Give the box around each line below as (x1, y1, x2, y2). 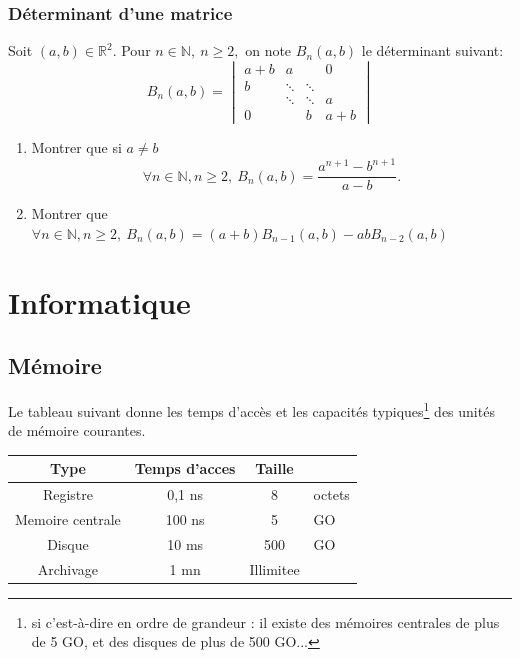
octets (313, 484, 350, 505)
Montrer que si (31, 137, 122, 158)
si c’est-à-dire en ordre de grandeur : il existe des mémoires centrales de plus (31, 611, 500, 632)
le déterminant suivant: (361, 40, 504, 61)
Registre (42, 484, 93, 505)
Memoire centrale (15, 509, 121, 530)
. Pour (112, 40, 151, 61)
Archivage (37, 558, 99, 579)
